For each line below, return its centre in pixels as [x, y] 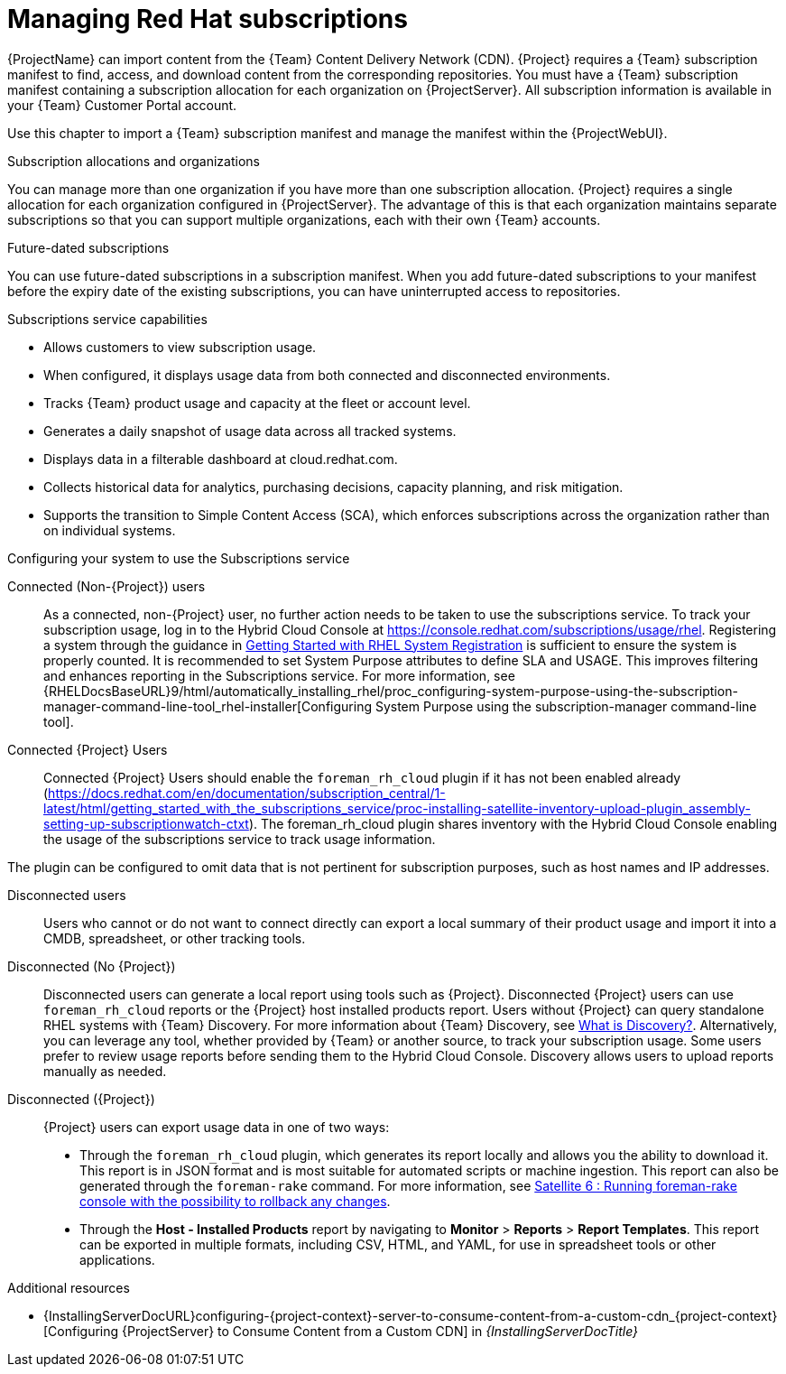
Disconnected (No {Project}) [92, 966]
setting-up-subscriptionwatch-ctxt [146, 823]
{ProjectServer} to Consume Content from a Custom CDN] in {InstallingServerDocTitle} [380, 1331]
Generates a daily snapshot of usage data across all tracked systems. [250, 431]
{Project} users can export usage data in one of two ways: [217, 1127]
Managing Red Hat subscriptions [208, 19]
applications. [117, 1259]
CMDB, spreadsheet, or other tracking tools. [175, 938]
